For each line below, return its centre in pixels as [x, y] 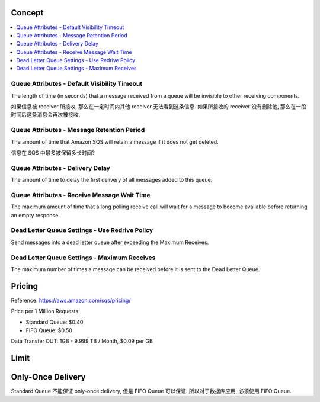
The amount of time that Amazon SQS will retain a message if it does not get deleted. [115, 141]
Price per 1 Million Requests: [45, 311]
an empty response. [36, 215]
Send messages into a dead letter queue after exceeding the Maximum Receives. [110, 242]
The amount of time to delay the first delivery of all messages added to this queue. [112, 180]
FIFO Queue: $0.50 [49, 330]
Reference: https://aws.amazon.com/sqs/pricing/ [71, 300]
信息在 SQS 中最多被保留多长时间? [53, 152]
